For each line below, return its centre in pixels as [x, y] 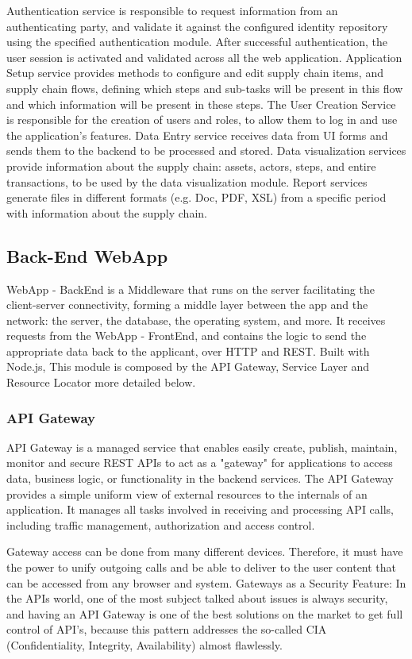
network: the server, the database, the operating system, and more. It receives [196, 320]
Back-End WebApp [87, 255]
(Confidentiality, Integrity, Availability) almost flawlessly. [144, 645]
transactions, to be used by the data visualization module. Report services [187, 181]
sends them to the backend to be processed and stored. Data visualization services [206, 150]
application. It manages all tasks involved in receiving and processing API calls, [200, 509]
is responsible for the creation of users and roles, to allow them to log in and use [202, 119]
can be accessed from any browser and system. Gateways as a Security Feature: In [206, 582]
